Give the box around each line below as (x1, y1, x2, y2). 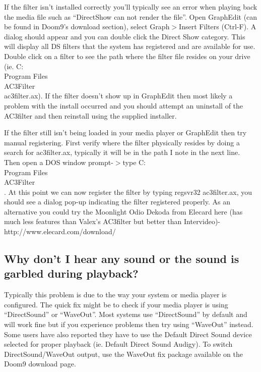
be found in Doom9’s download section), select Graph (4, 21, 170, 32)
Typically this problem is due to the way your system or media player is (4, 289, 227, 300)
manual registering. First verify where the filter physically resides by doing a (4, 137, 240, 147)
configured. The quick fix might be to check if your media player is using (4, 299, 228, 309)
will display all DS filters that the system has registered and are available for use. (4, 41, 255, 51)
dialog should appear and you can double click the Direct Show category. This (4, 31, 245, 41)
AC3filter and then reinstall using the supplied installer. (4, 110, 177, 121)
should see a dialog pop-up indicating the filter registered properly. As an (4, 196, 230, 207)
